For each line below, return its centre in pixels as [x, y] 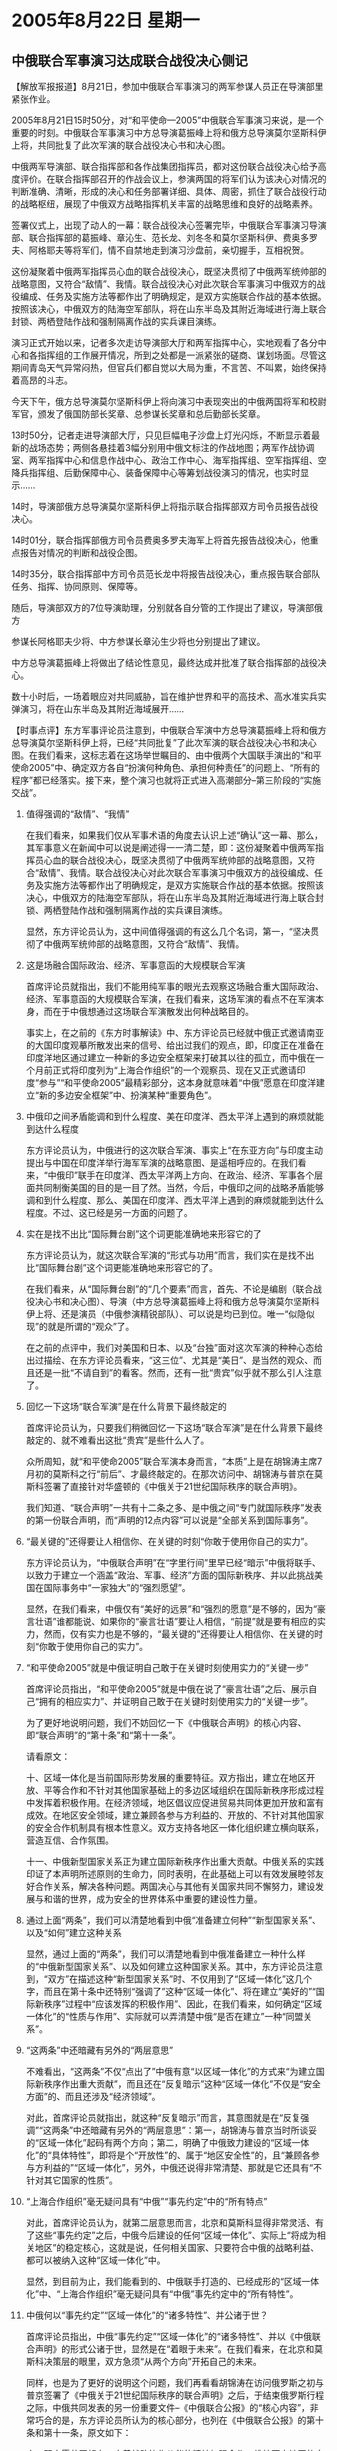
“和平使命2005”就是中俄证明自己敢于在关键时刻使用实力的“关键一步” [167, 1667]
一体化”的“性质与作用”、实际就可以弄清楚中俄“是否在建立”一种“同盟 [164, 2016]
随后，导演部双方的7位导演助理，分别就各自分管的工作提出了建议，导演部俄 [167, 607]
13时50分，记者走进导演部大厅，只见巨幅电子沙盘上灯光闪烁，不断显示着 [161, 435]
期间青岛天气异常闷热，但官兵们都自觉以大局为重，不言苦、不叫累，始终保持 [169, 367]
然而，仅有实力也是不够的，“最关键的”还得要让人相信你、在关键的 [179, 1634]
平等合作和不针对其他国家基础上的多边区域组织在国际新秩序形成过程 [183, 1790]
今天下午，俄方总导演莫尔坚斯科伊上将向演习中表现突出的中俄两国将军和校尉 [169, 401]
